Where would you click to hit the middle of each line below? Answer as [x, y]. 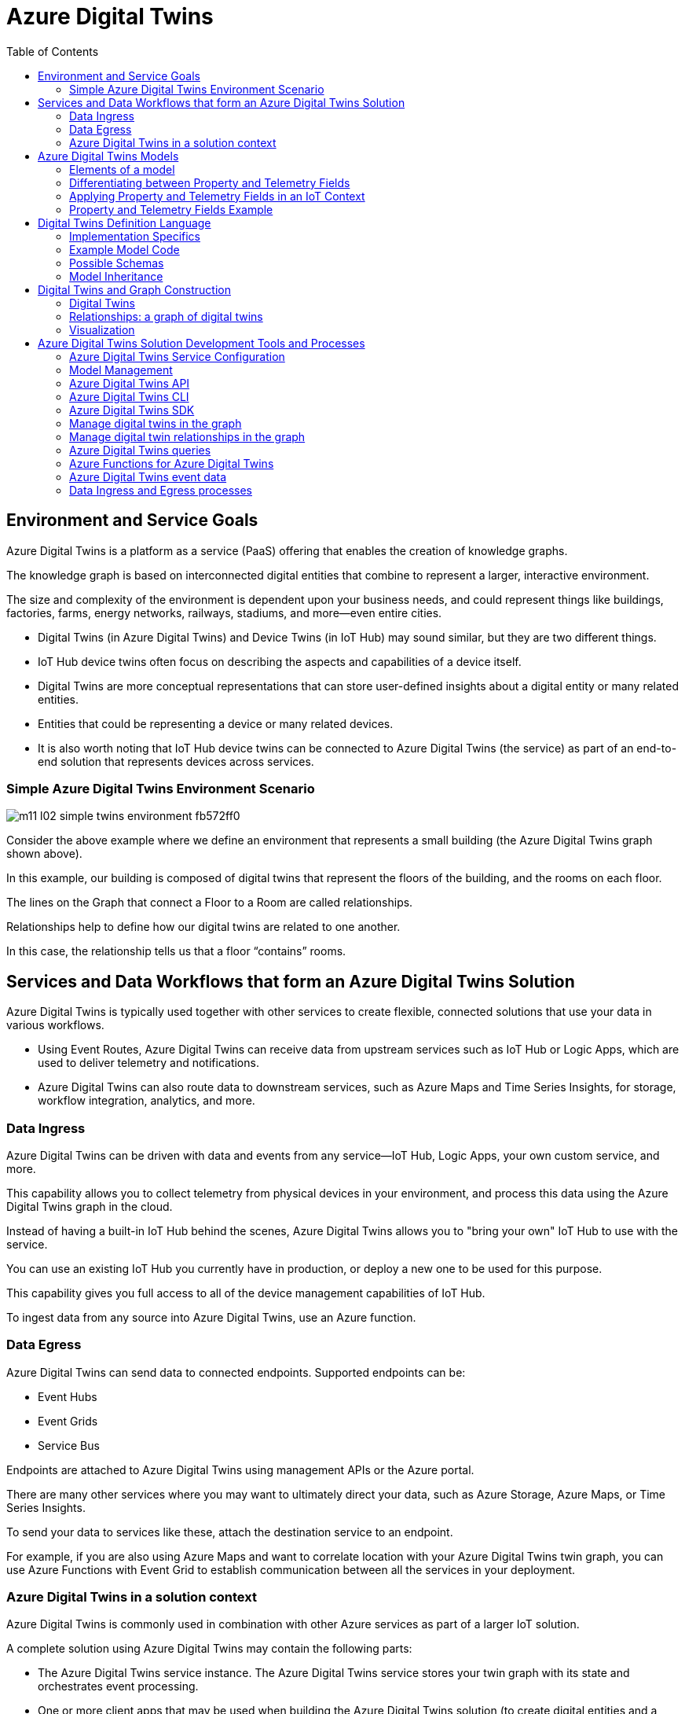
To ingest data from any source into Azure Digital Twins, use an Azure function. [211, 1317]
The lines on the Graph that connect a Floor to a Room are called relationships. [210, 903]
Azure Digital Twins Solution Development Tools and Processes [201, 343]
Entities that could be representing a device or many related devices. [216, 723]
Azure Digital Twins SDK [132, 410]
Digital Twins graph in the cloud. [90, 1206]
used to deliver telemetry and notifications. [148, 1063]
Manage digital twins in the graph [156, 423]
